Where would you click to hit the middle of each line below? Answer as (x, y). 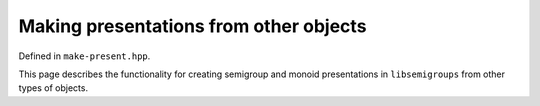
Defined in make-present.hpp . (84, 56)
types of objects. (53, 88)
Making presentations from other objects (192, 26)
